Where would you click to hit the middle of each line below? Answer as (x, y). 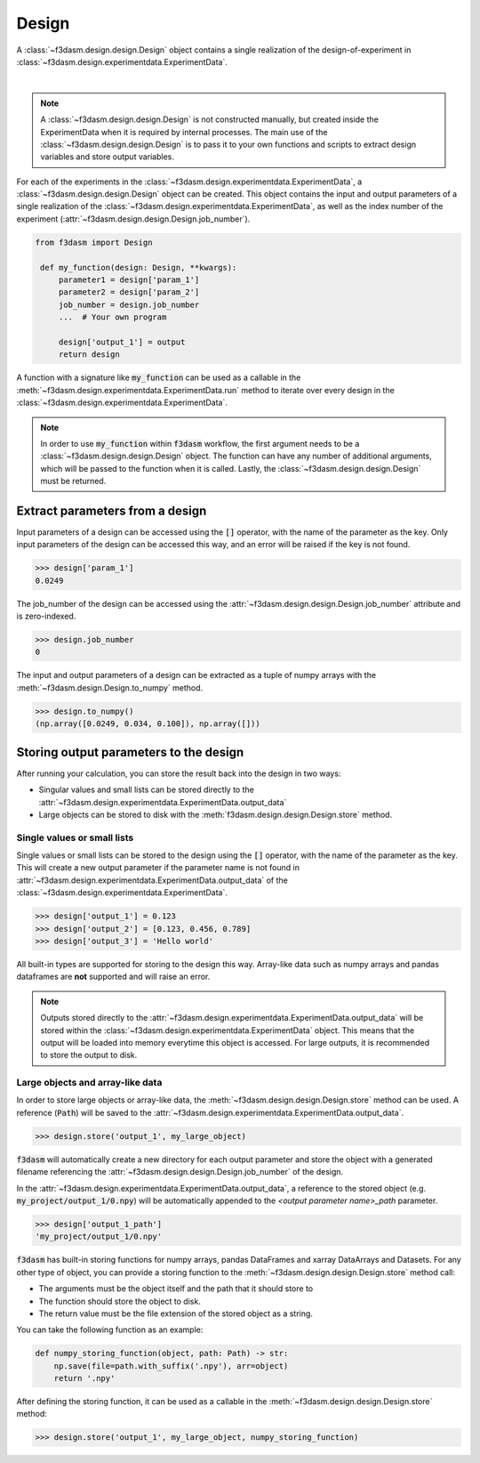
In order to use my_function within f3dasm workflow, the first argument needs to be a (200, 443)
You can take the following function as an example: (110, 1330)
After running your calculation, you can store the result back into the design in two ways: (179, 773)
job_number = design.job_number (129, 304)
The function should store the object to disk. (120, 1301)
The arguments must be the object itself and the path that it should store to (176, 1289)
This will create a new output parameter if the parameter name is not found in (158, 868)
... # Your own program (112, 317)
